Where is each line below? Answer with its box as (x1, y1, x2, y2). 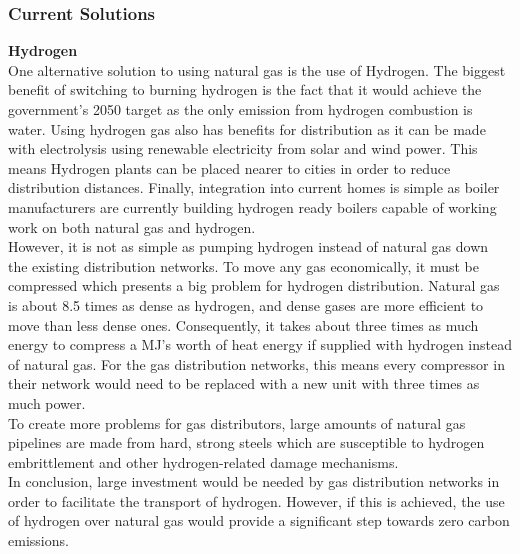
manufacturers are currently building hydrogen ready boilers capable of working (8, 196, 497, 217)
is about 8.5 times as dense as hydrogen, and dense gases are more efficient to (8, 294, 484, 315)
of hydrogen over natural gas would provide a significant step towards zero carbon (8, 510, 510, 531)
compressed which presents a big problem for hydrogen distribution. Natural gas (8, 275, 500, 296)
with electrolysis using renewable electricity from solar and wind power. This (8, 138, 478, 159)
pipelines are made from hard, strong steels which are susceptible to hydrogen (8, 432, 485, 453)
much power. (8, 392, 86, 413)
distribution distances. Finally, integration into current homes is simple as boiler (8, 177, 500, 198)
